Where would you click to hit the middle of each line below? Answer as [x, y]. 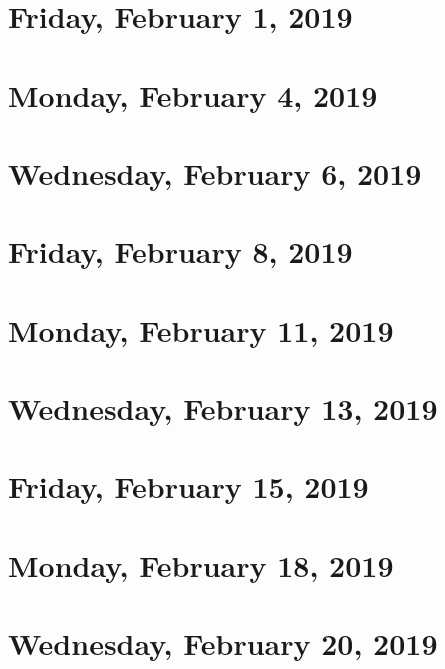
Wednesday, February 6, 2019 [215, 172]
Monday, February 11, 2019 [201, 329]
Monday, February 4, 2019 [193, 94]
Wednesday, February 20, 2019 [223, 643]
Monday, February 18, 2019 [201, 564]
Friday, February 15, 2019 [188, 486]
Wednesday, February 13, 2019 [223, 408]
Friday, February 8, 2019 [180, 251]
